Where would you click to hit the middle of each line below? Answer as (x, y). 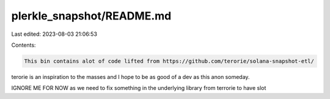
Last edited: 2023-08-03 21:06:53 (54, 34)
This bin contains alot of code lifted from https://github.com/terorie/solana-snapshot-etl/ (169, 61)
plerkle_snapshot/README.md (91, 16)
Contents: (24, 45)
